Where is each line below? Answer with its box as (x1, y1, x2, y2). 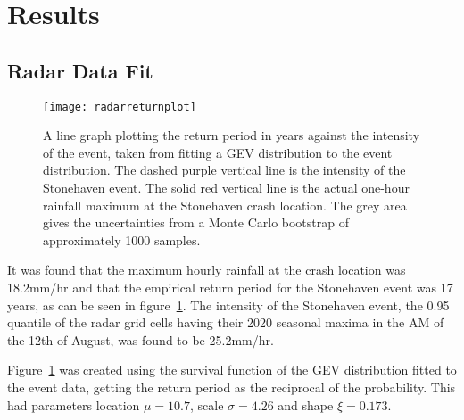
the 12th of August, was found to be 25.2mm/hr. (7, 330, 274, 349)
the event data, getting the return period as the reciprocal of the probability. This (7, 377, 456, 396)
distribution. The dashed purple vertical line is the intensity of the (43, 161, 406, 179)
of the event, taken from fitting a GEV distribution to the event (43, 143, 393, 161)
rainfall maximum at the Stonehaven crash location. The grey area (43, 195, 407, 214)
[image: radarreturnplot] (43, 100, 196, 113)
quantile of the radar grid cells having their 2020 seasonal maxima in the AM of (7, 313, 444, 332)
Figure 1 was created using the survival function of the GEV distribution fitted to (7, 360, 457, 379)
